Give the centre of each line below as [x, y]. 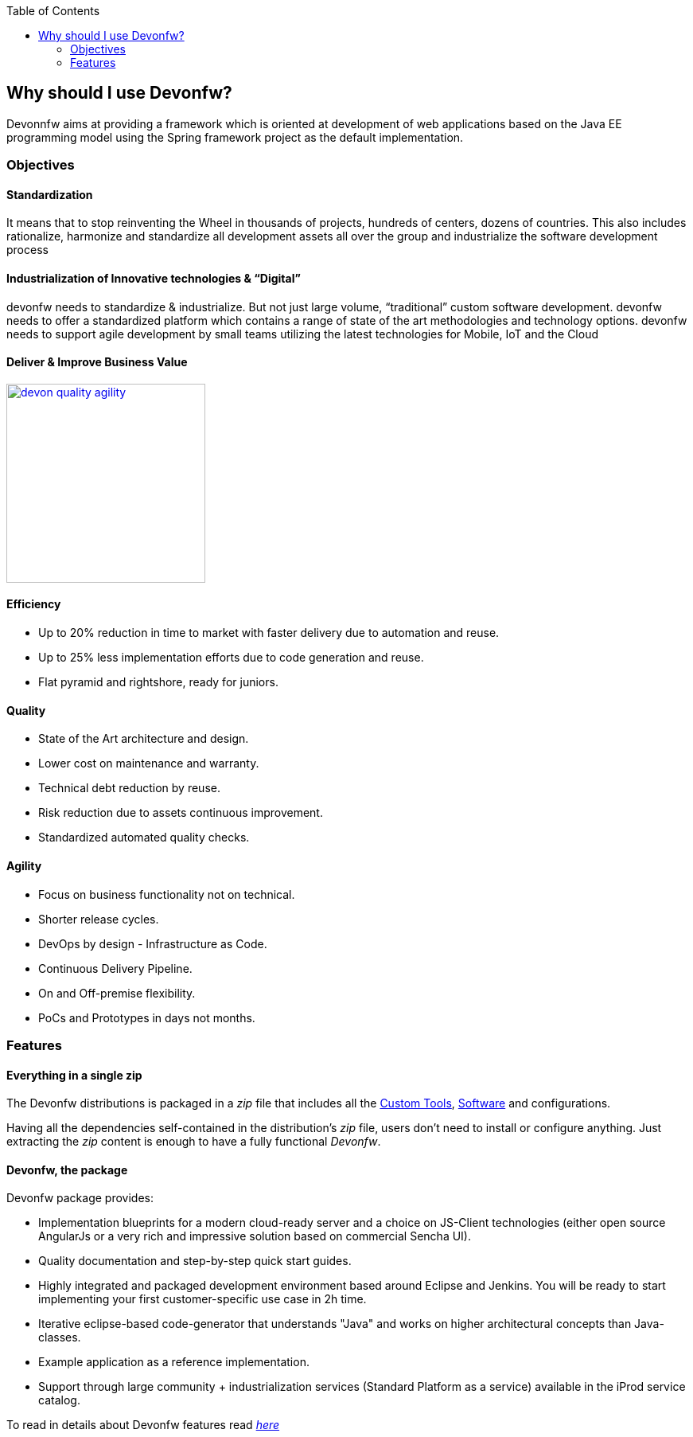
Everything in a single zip [74, 1075]
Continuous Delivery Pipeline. [115, 968]
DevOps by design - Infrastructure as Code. [153, 943]
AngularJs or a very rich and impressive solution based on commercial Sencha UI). [255, 1236]
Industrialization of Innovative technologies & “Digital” [154, 279]
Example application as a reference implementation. [174, 1362]
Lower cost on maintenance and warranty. [149, 763]
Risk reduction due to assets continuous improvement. [181, 813]
